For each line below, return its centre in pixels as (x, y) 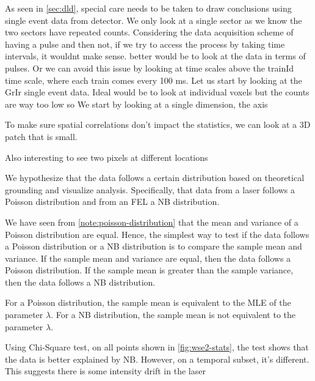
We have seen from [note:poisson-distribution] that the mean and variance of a (152, 222)
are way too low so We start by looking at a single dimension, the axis (136, 104)
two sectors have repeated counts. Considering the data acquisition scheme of (149, 32)
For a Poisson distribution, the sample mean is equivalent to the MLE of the (148, 302)
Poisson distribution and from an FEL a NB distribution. (112, 202)
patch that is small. (41, 136)
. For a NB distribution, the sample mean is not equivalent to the (173, 315)
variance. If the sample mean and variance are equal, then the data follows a (148, 258)
